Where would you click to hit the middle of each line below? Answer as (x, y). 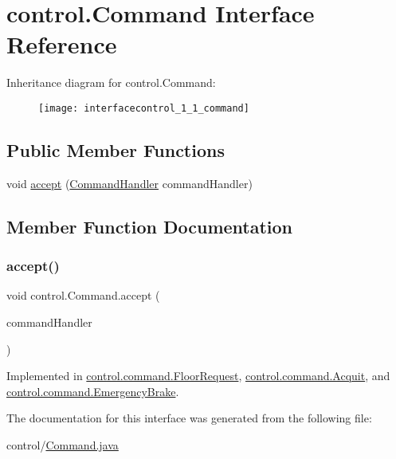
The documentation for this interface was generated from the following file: (189, 418)
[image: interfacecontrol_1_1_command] (144, 108)
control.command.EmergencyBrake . (93, 391)
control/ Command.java (63, 444)
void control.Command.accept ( (83, 295)
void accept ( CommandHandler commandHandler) (129, 183)
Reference (62, 44)
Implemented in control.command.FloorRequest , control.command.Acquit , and (198, 376)
